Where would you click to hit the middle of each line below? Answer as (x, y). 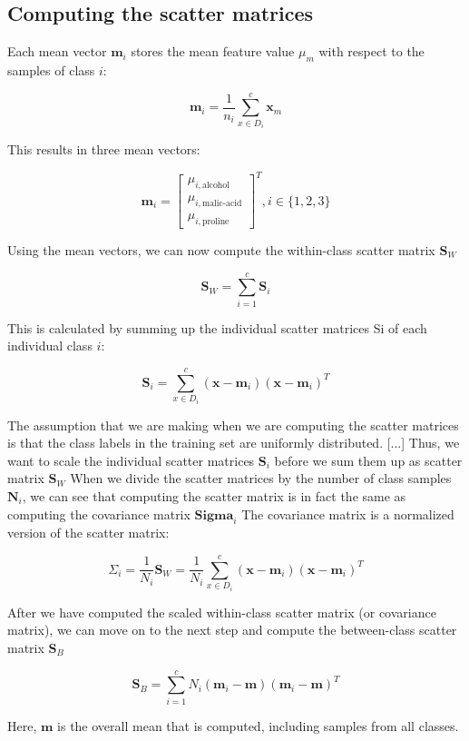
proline (216, 221)
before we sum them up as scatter (368, 460)
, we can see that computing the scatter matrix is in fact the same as (214, 496)
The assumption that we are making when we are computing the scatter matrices (233, 425)
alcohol (216, 186)
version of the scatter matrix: (88, 533)
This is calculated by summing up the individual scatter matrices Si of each (217, 327)
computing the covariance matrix (99, 514)
